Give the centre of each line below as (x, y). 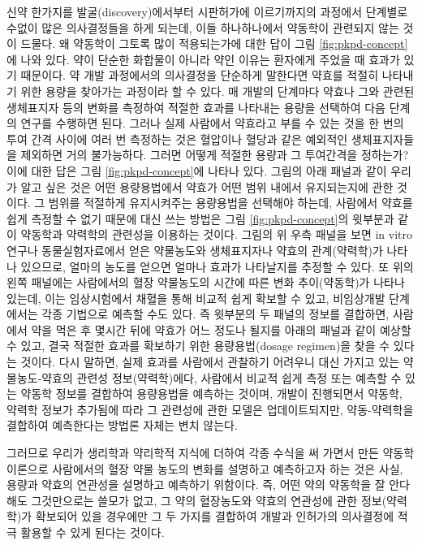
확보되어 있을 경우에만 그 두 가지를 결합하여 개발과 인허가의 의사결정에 (215, 516)
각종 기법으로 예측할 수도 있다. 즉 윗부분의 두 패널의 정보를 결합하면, (215, 314)
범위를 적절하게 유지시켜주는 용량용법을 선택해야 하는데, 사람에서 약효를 (230, 203)
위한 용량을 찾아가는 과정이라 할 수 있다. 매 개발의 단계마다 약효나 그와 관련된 (217, 91)
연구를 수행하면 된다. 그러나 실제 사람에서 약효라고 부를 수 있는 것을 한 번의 (212, 123)
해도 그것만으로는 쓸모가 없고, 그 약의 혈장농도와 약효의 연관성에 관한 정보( (197, 500)
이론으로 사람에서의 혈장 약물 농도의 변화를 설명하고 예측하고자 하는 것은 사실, (205, 468)
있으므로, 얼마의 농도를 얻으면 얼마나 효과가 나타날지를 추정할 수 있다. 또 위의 (217, 266)
